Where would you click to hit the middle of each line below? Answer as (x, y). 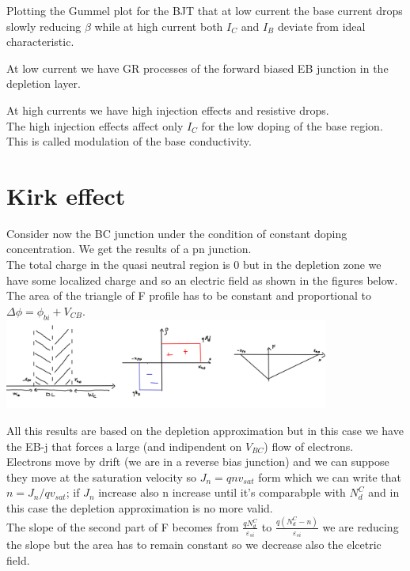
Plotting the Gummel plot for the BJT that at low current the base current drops (205, 10)
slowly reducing (44, 26)
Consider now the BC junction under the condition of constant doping (177, 233)
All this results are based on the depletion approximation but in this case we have (205, 431)
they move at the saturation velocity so (102, 476)
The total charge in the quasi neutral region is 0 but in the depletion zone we (194, 265)
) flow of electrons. (309, 446)
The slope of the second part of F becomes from (123, 526)
